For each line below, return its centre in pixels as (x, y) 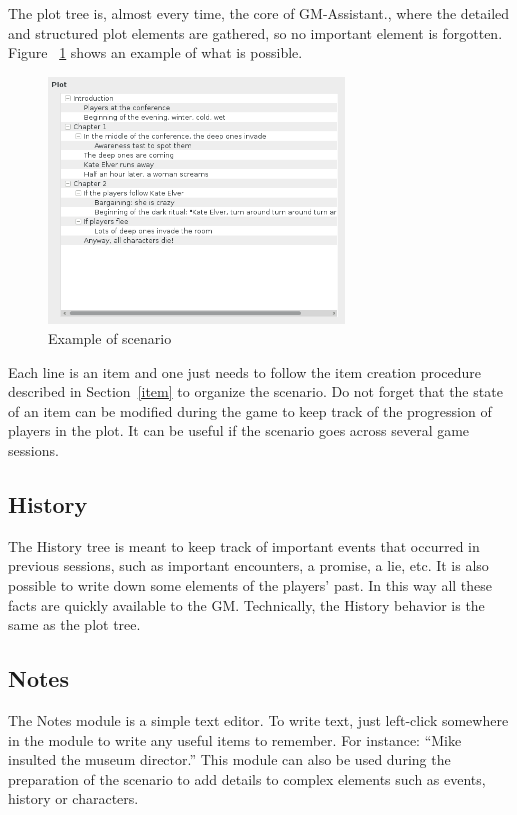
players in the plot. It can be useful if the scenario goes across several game (239, 430)
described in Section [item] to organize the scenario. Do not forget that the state (255, 391)
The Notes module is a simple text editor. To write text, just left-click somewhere (258, 719)
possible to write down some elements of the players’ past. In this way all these (250, 585)
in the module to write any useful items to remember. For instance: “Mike (235, 739)
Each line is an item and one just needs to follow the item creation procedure (245, 371)
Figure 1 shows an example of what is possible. (155, 52)
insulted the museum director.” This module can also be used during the (229, 759)
